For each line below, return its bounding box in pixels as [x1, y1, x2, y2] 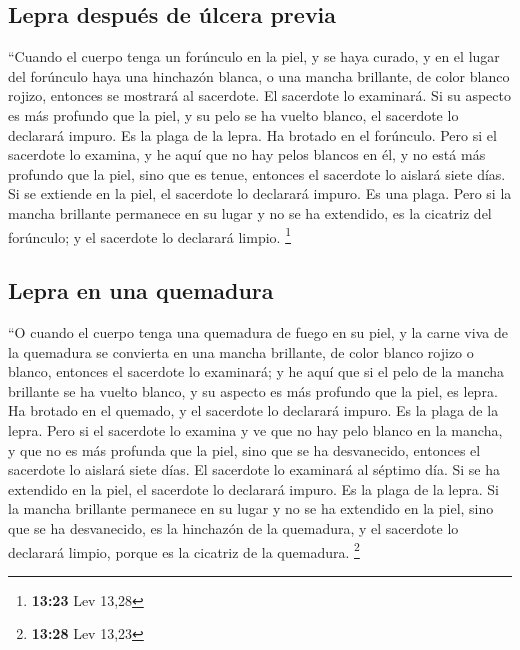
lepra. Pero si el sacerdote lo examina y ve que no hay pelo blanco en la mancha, [8, 419, 503, 440]
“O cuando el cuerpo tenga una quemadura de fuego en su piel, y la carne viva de [8, 322, 508, 342]
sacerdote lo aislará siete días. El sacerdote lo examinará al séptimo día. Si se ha [8, 459, 500, 480]
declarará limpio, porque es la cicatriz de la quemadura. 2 [8, 538, 360, 562]
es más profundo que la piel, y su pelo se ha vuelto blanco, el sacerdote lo [8, 104, 459, 125]
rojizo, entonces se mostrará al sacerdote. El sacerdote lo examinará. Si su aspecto [8, 85, 511, 106]
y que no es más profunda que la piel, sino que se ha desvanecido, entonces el [8, 439, 481, 460]
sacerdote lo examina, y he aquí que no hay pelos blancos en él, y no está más [8, 144, 486, 165]
